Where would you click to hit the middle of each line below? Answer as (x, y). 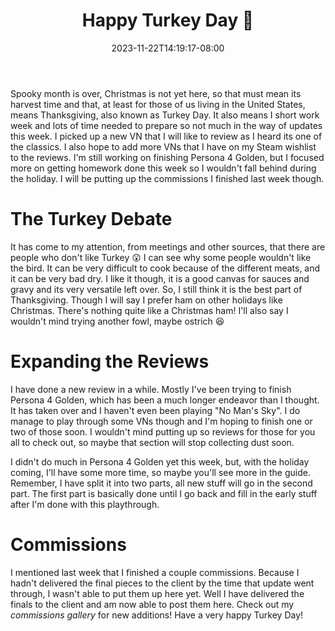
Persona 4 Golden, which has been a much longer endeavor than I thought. (165, 400)
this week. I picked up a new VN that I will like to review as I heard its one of (166, 136)
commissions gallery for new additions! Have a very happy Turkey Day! (157, 615)
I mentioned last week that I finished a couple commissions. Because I (155, 572)
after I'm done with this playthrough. (85, 504)
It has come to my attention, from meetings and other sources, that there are (168, 246)
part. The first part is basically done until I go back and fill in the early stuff (164, 493)
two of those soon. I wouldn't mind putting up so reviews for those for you (163, 431)
